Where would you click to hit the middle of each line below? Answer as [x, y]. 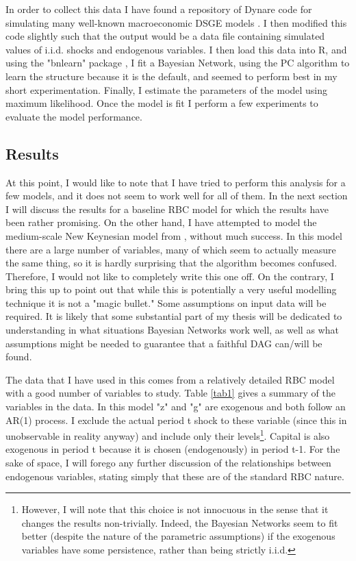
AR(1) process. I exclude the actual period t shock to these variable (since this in [176, 420]
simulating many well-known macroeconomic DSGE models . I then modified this [176, 22]
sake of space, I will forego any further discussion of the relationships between [168, 463]
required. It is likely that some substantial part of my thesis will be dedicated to [174, 316]
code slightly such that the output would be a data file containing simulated [165, 36]
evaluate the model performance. [74, 116]
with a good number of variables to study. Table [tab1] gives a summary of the [170, 393]
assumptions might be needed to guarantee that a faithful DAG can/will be [164, 343]
